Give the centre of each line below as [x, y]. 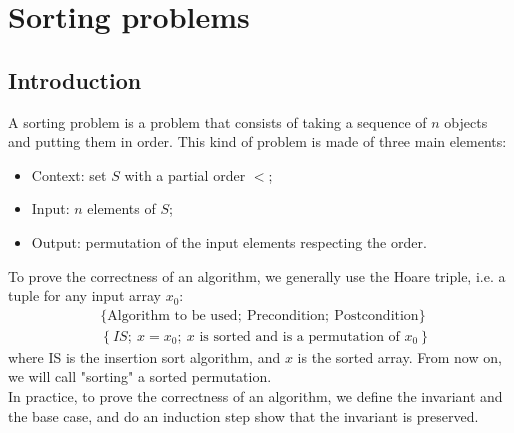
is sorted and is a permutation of [299, 336]
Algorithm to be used [172, 315]
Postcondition [376, 315]
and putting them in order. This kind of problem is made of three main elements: [257, 141]
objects [466, 121]
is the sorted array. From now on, [399, 356]
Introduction [75, 79]
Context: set [69, 174]
